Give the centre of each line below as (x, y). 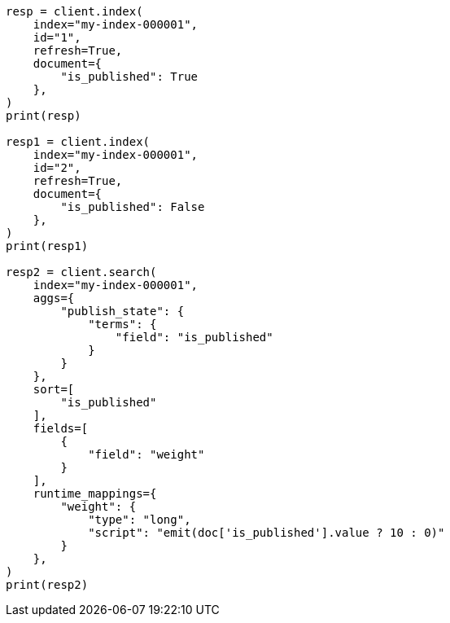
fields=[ (61, 428)
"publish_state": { (122, 311)
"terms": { (122, 324)
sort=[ (54, 389)
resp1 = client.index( (78, 142)
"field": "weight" (146, 454)
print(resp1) (47, 246)
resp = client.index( (74, 11)
